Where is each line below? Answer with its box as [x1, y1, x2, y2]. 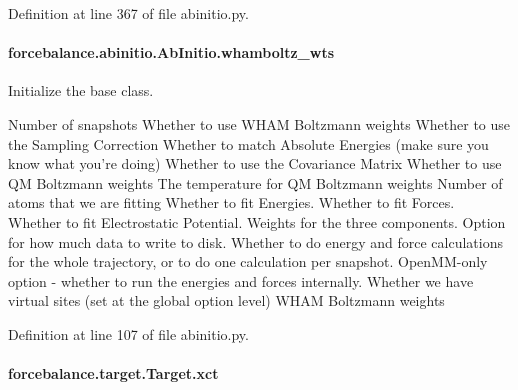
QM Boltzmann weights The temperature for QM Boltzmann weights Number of [8, 172, 503, 193]
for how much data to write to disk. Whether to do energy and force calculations [8, 231, 504, 252]
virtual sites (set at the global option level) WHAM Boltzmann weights [8, 290, 445, 311]
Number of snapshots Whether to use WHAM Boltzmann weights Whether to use [8, 113, 511, 134]
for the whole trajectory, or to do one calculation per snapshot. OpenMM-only [8, 251, 488, 272]
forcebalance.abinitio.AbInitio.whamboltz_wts [8, 42, 335, 63]
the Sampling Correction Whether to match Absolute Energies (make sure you [8, 133, 489, 154]
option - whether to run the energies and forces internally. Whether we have [8, 270, 474, 291]
